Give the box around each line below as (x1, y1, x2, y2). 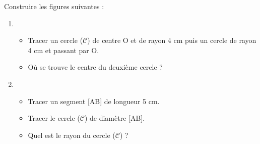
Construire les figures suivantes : (4, 1, 104, 11)
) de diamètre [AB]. (84, 113, 145, 123)
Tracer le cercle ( (28, 113, 80, 123)
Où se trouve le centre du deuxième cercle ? (28, 62, 163, 72)
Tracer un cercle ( (28, 35, 83, 45)
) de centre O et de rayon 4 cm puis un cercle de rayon (87, 35, 256, 45)
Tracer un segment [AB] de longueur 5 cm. (28, 95, 160, 106)
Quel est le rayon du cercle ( (28, 129, 115, 140)
